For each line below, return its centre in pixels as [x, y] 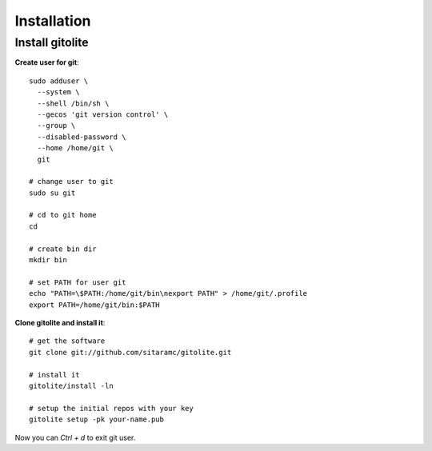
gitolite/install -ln [71, 385]
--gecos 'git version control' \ [103, 114]
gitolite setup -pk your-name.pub [96, 419]
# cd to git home [63, 215]
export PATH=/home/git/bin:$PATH [94, 305]
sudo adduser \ [59, 81]
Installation [53, 21]
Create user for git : [47, 62]
